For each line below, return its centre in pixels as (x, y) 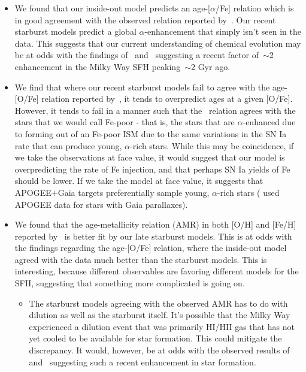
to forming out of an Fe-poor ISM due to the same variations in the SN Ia (151, 133)
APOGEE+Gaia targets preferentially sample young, (112, 192)
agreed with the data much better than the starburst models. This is (141, 259)
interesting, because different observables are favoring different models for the (157, 271)
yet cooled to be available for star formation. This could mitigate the (155, 338)
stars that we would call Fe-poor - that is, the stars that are (125, 122)
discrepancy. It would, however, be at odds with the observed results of (159, 350)
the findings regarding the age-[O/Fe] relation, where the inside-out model (151, 248)
